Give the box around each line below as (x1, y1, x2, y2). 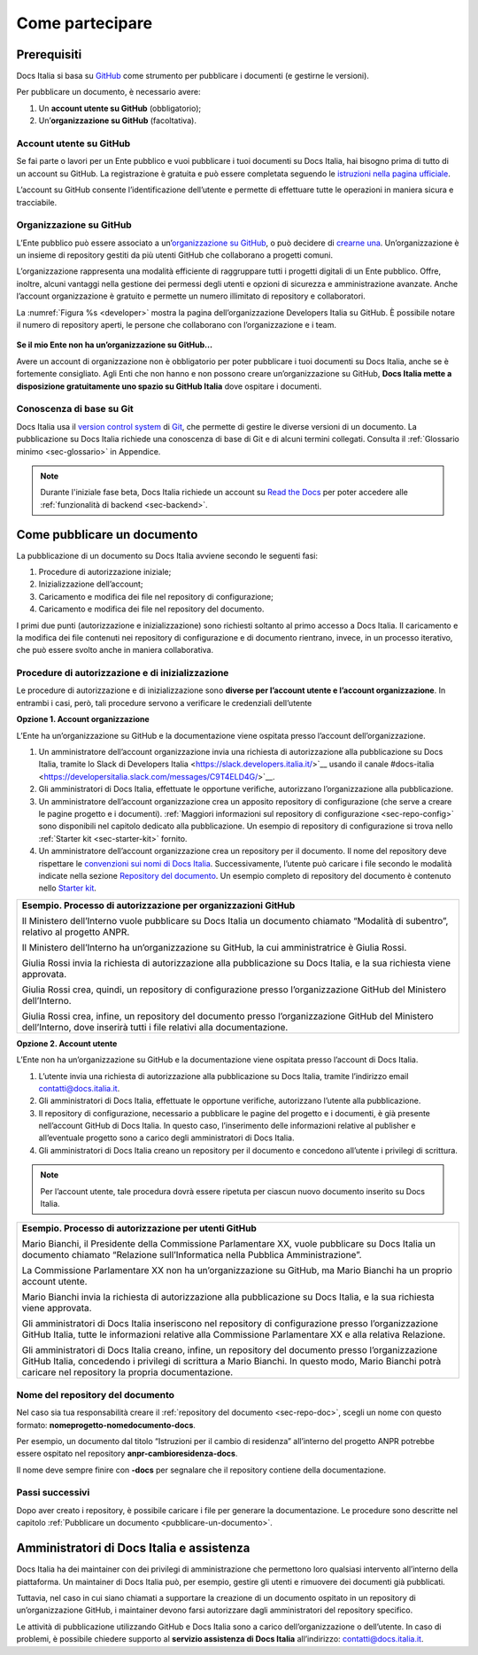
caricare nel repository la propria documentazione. (21, 1366, 234, 1379)
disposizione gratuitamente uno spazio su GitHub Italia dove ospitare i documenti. (16, 381, 322, 392)
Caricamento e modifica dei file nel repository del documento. (38, 603, 265, 615)
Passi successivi (16, 1487, 90, 1499)
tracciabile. (16, 197, 58, 207)
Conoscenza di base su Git (16, 403, 135, 416)
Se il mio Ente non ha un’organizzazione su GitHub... (16, 339, 212, 350)
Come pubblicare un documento (16, 527, 198, 542)
